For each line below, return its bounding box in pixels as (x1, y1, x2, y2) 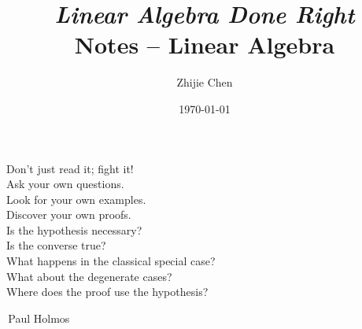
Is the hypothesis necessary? (6, 221, 142, 238)
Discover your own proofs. (6, 206, 131, 223)
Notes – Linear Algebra (74, 28, 335, 61)
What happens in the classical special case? (6, 253, 216, 269)
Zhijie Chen (176, 74, 233, 91)
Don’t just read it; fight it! (6, 160, 134, 176)
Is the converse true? (6, 237, 106, 253)
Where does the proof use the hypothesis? (6, 283, 209, 300)
